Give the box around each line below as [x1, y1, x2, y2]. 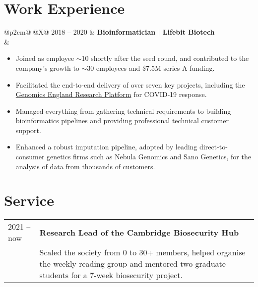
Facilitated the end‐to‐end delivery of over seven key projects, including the [15, 79, 245, 90]
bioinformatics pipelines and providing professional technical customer [15, 115, 229, 126]
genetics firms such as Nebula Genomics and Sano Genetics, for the [47, 151, 251, 162]
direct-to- [199, 142, 228, 152]
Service [4, 190, 54, 210]
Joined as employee [15, 53, 74, 63]
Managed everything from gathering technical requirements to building [15, 105, 231, 116]
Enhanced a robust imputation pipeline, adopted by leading [15, 142, 197, 152]
